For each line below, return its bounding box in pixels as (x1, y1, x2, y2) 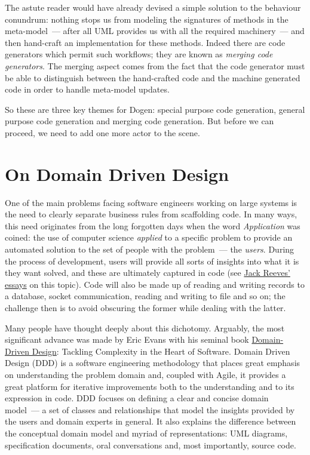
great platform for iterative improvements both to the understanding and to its (5, 380, 294, 392)
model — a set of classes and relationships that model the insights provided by (5, 403, 295, 416)
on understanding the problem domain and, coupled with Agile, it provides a (5, 368, 286, 380)
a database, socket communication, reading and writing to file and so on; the (5, 290, 286, 302)
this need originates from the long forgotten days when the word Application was (5, 219, 300, 232)
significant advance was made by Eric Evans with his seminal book (5, 333, 249, 346)
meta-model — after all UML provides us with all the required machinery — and (5, 24, 305, 37)
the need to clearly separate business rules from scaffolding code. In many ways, (5, 208, 297, 220)
